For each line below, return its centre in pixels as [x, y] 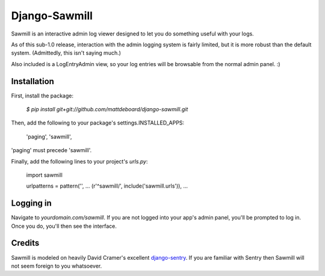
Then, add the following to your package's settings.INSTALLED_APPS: [98, 123]
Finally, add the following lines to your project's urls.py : [79, 161]
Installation [32, 81]
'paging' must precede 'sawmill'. [51, 150]
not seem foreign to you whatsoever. [57, 266]
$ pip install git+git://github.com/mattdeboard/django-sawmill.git [107, 109]
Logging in [32, 204]
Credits [25, 243]
